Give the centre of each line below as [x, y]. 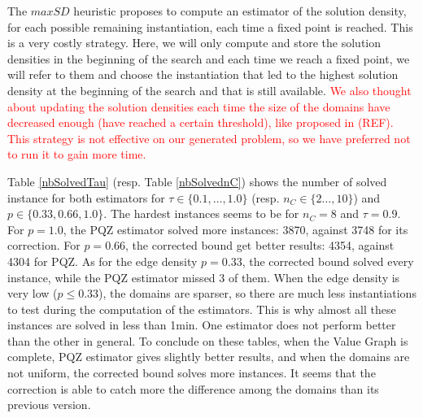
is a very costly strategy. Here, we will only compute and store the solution [194, 43]
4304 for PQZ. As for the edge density [102, 261]
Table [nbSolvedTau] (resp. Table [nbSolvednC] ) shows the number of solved [197, 181]
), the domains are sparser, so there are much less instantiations [257, 293]
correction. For [44, 245]
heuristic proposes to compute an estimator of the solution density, [240, 11]
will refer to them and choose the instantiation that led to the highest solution [203, 74]
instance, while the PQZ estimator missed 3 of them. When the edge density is [204, 277]
